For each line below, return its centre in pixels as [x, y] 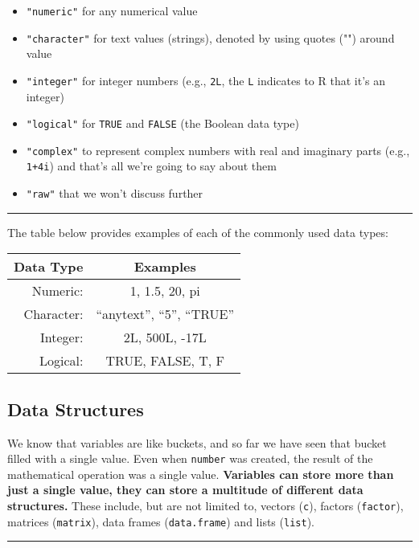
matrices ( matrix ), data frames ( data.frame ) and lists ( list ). [161, 521]
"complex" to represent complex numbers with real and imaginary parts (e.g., [218, 150]
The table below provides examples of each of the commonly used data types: [198, 232]
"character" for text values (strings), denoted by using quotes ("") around [210, 37]
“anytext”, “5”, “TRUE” [165, 314]
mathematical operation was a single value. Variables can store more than [201, 474]
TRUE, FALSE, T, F [165, 361]
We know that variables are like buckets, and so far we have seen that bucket [197, 442]
